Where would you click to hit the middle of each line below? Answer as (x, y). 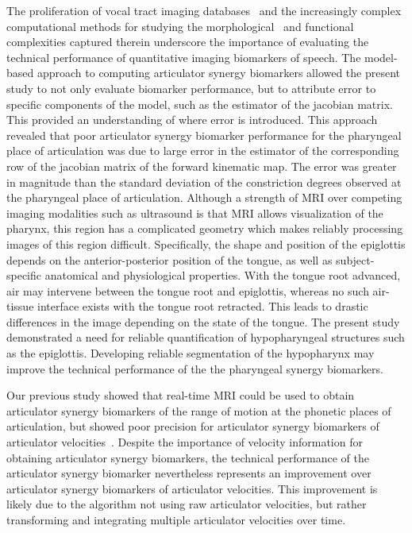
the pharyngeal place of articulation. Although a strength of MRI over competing (204, 197)
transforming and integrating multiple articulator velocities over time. (176, 519)
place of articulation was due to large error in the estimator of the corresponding (203, 151)
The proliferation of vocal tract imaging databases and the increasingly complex (204, 10)
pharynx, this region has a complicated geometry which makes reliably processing (205, 228)
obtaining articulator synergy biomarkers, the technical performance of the (188, 457)
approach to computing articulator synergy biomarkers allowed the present (219, 73)
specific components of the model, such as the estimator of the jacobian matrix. (200, 104)
